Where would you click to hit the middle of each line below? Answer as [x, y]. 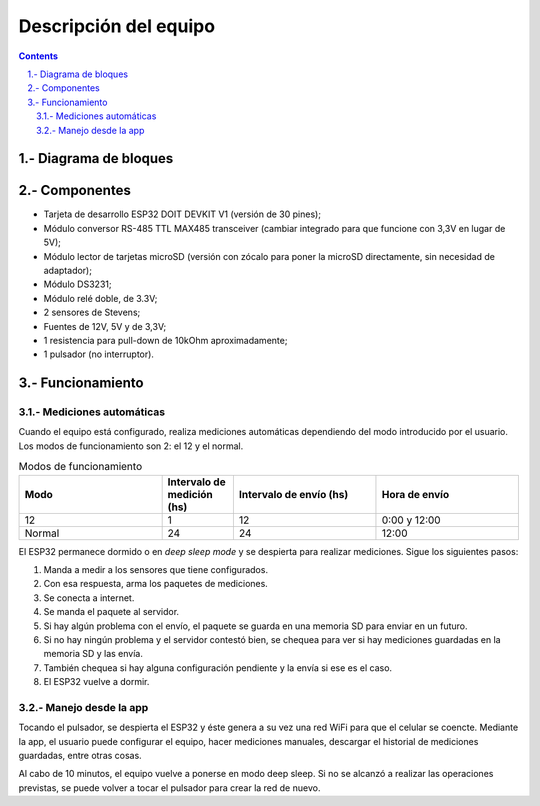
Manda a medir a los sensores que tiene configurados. [156, 570]
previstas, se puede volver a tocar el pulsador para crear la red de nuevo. [169, 787]
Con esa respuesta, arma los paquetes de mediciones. [156, 584]
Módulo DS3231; [77, 284]
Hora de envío [415, 494]
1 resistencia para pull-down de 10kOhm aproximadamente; [165, 340]
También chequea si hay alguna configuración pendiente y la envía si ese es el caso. [218, 667]
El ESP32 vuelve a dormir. [96, 682]
